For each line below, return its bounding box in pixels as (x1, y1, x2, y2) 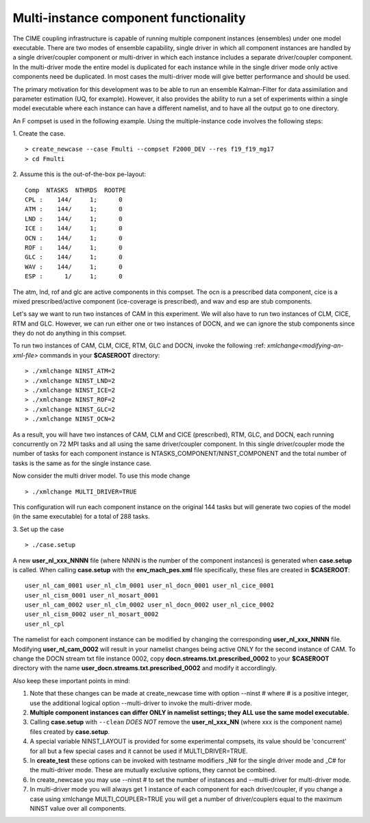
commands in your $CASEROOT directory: (40, 351, 160, 359)
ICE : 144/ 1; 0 (25, 225, 123, 232)
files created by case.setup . (29, 727, 110, 736)
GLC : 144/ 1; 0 (25, 254, 123, 261)
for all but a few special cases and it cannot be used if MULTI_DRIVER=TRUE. (29, 747, 248, 755)
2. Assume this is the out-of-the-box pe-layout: (12, 170, 147, 178)
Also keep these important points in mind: (12, 676, 130, 685)
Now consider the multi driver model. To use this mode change (12, 471, 190, 480)
